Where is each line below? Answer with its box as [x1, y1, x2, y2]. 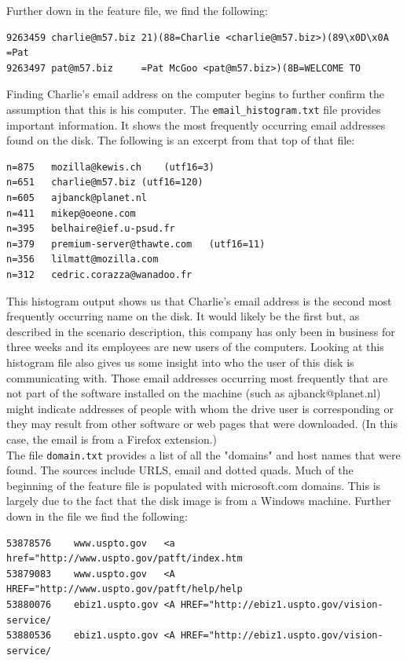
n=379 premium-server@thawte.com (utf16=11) [6, 238, 266, 250]
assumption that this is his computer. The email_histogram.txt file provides [6, 101, 381, 117]
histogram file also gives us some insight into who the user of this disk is [6, 353, 354, 370]
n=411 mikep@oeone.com [6, 207, 136, 219]
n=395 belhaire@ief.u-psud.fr [6, 223, 175, 235]
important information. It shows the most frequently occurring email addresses [6, 116, 386, 133]
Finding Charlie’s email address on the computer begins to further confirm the [6, 86, 385, 102]
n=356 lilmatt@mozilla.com [6, 254, 159, 265]
